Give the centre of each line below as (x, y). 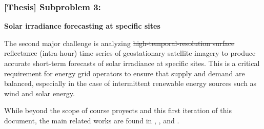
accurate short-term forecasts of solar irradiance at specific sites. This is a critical (132, 63)
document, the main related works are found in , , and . (92, 120)
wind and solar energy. (39, 93)
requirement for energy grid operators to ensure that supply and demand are (125, 73)
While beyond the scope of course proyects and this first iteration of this (118, 110)
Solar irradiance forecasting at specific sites (82, 26)
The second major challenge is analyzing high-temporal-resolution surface (119, 43)
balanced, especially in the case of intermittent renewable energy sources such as (130, 83)
